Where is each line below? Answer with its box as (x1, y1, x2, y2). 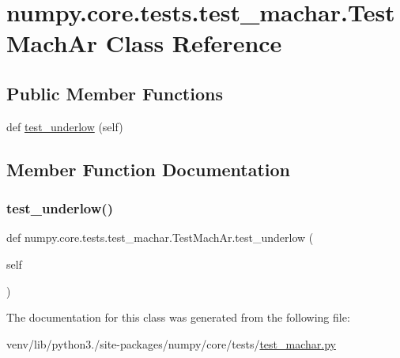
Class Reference (105, 27, 282, 59)
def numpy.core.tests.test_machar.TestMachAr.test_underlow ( (6, 229, 314, 246)
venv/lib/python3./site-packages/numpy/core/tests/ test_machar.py (6, 335, 336, 352)
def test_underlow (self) (6, 118, 123, 134)
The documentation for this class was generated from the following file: (6, 309, 350, 326)
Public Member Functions (6, 81, 223, 105)
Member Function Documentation (6, 156, 291, 181)
